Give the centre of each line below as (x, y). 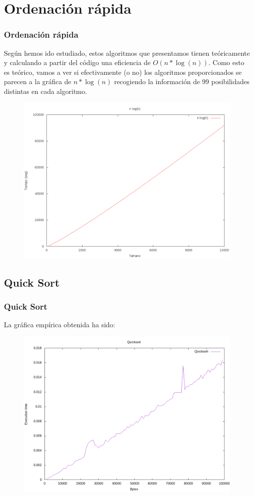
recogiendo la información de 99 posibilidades (182, 81)
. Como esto (226, 62)
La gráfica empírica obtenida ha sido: (60, 325)
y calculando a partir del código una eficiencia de (77, 62)
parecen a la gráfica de (38, 81)
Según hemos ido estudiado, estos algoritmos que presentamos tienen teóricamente (127, 53)
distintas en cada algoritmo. (46, 91)
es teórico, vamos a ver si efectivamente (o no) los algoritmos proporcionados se (123, 72)
